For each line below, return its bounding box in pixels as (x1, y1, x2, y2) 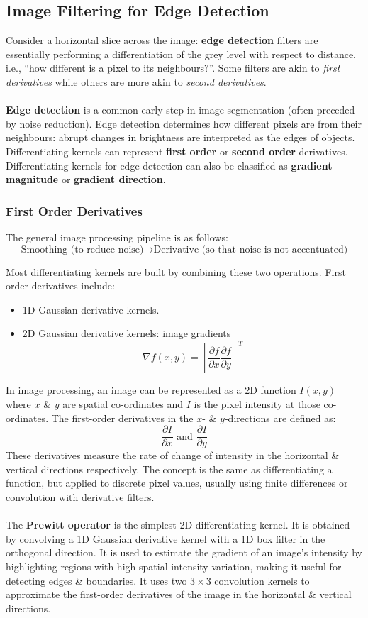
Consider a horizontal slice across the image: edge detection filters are (6, 33, 318, 48)
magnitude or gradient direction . (6, 172, 166, 187)
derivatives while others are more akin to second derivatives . (6, 74, 267, 89)
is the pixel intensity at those (194, 397, 320, 412)
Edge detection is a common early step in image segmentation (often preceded (6, 102, 355, 117)
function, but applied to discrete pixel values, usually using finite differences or (6, 475, 348, 490)
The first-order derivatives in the (51, 410, 194, 425)
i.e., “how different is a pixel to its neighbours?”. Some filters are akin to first (6, 60, 340, 75)
